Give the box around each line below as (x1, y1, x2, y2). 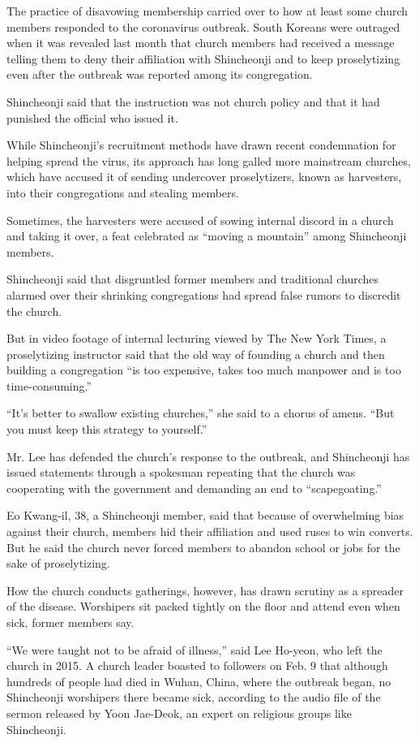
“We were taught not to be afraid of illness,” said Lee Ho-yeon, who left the (6, 641, 383, 658)
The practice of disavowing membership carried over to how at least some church (6, 2, 408, 19)
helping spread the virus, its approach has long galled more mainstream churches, (6, 152, 411, 169)
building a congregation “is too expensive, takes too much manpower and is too (6, 361, 401, 378)
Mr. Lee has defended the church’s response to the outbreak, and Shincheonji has (6, 447, 410, 464)
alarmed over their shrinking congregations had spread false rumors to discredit (6, 286, 401, 303)
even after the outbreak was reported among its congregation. (6, 66, 313, 83)
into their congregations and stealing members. (6, 184, 239, 201)
